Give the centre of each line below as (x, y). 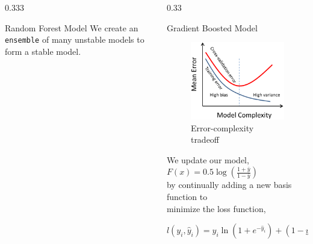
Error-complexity (222, 127)
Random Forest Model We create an (72, 27)
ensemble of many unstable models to (75, 39)
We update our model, (208, 159)
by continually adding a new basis (229, 185)
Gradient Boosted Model (212, 27)
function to (187, 196)
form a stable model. (43, 51)
